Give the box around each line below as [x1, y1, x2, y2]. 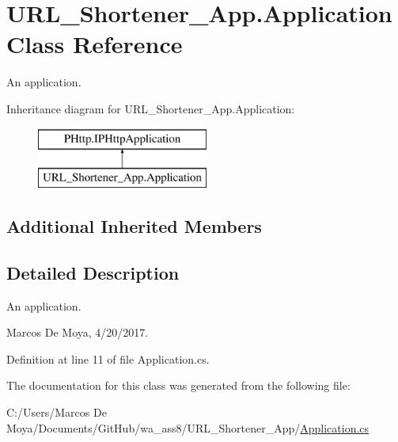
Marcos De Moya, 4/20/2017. [6, 324, 149, 341]
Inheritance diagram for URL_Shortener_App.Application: [6, 100, 295, 116]
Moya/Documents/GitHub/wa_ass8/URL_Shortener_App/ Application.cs [6, 419, 370, 436]
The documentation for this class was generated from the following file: [6, 377, 351, 394]
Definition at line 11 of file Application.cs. [6, 350, 210, 367]
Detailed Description [6, 260, 180, 284]
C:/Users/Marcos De [6, 404, 107, 421]
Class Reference [6, 28, 183, 60]
